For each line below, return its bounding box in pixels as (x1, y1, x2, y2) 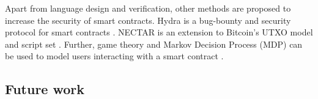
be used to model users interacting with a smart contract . (5, 50, 224, 62)
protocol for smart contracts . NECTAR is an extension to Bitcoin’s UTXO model (5, 26, 313, 38)
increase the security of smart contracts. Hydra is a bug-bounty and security (5, 13, 291, 26)
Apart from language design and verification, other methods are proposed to (5, 2, 291, 14)
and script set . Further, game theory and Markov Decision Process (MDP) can (5, 37, 303, 50)
